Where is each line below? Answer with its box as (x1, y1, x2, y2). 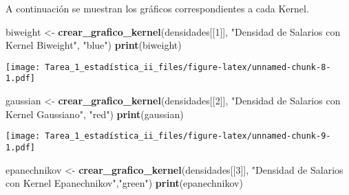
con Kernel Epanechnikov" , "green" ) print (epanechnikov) (6, 176, 243, 190)
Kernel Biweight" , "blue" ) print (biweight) (6, 38, 182, 52)
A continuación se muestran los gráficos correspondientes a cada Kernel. (6, 1, 309, 15)
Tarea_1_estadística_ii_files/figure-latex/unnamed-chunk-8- (45, 62, 331, 72)
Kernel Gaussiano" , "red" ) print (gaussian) (6, 106, 184, 121)
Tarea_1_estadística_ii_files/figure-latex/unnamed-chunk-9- (45, 131, 331, 141)
